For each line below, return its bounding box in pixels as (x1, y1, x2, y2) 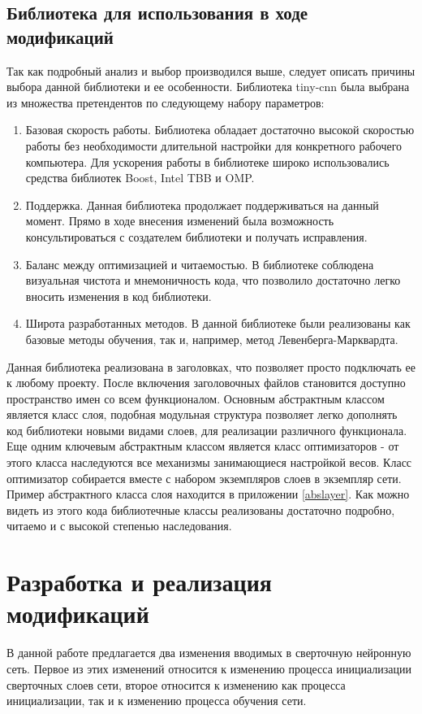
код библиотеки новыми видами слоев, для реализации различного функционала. (6, 421, 407, 438)
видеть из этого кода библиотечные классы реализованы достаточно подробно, (6, 501, 395, 518)
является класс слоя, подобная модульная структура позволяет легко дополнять (6, 406, 398, 423)
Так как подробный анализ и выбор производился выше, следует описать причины (6, 62, 416, 79)
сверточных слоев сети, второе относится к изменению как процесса (6, 676, 346, 693)
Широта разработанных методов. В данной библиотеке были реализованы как (25, 315, 411, 332)
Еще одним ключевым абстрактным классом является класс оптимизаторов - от (6, 438, 399, 455)
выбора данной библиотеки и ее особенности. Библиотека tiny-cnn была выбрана (6, 78, 410, 95)
